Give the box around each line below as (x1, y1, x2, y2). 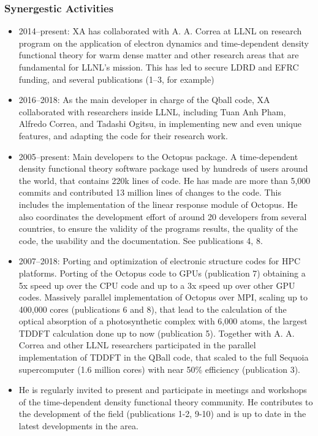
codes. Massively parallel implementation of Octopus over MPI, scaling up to (18, 291, 308, 304)
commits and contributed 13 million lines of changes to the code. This (18, 186, 281, 199)
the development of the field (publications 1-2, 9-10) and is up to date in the (18, 407, 306, 420)
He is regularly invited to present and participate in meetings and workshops (18, 383, 307, 396)
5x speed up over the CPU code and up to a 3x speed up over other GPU (18, 278, 295, 291)
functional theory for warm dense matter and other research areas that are (18, 48, 299, 61)
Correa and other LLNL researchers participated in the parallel (18, 338, 256, 351)
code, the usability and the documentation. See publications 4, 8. (18, 234, 263, 247)
